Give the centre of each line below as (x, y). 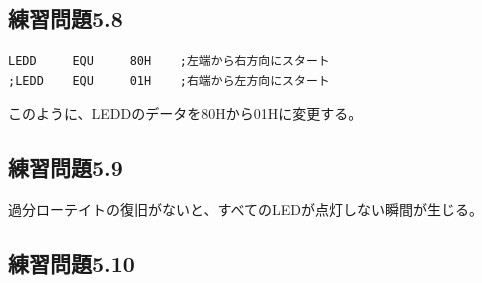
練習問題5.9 (65, 167)
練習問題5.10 (71, 263)
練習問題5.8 (65, 18)
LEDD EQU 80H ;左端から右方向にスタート (169, 61)
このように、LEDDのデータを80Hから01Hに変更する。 (185, 113)
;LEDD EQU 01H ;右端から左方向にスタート (169, 80)
